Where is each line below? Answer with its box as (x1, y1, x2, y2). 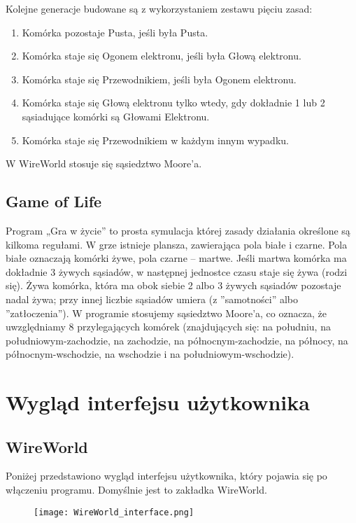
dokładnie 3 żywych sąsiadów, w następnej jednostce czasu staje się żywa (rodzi (6, 264, 348, 279)
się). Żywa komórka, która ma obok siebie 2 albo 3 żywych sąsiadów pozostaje (6, 278, 341, 293)
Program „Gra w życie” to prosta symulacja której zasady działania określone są (6, 223, 350, 237)
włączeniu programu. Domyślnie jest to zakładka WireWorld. (6, 482, 267, 497)
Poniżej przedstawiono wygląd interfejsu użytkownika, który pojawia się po (6, 468, 327, 483)
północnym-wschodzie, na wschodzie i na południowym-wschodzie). (6, 347, 294, 361)
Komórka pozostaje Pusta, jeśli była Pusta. (22, 25, 208, 39)
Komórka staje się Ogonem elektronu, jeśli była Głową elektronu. (22, 48, 301, 63)
